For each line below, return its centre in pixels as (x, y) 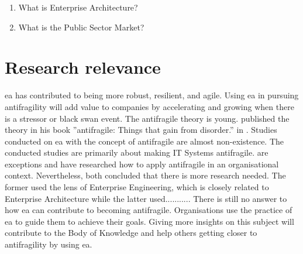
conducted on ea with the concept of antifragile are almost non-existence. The (144, 141)
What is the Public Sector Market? (81, 27)
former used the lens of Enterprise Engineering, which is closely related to (137, 187)
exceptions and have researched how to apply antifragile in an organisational (142, 164)
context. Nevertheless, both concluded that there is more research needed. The (145, 175)
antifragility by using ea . (49, 244)
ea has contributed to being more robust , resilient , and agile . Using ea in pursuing (152, 95)
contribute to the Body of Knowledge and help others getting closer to (131, 233)
